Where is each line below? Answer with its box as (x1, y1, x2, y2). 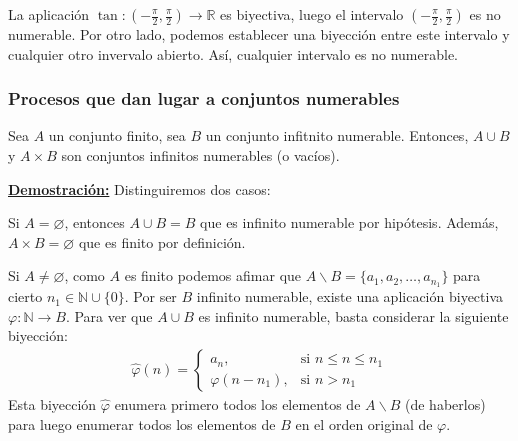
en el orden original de (295, 413, 433, 434)
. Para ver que (65, 305, 153, 326)
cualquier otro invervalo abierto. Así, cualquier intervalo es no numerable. (8, 43, 459, 64)
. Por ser (124, 286, 177, 307)
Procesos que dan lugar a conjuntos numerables (8, 86, 400, 111)
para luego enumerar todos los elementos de (8, 413, 276, 434)
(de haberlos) (404, 394, 486, 415)
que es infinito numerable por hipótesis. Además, (200, 212, 499, 233)
